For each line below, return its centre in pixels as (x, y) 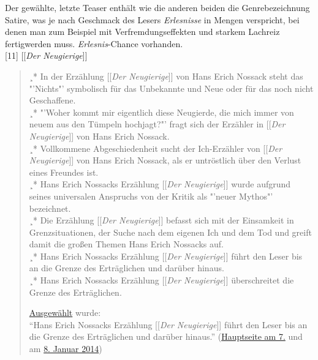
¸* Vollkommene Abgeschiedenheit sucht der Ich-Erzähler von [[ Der (156, 148)
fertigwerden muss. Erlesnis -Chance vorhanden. (94, 43)
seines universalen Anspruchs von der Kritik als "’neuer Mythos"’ (151, 196)
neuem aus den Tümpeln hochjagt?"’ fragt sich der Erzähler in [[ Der (157, 124)
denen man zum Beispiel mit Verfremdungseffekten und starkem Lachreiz (142, 32)
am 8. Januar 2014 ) (66, 349)
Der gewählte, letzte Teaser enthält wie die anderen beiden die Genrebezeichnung (157, 7)
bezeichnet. (50, 208)
